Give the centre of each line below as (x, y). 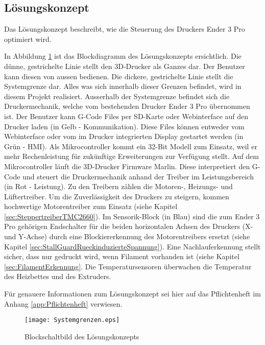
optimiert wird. (28, 39)
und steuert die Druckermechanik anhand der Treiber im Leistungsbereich (138, 176)
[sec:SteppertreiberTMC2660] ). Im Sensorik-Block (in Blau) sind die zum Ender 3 (132, 216)
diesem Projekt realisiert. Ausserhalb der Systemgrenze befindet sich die (117, 96)
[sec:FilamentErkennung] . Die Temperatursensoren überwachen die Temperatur (128, 266)
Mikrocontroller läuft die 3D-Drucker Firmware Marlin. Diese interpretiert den (127, 166)
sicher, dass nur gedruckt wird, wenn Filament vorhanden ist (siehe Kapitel (122, 256)
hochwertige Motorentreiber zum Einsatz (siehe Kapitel (91, 206)
